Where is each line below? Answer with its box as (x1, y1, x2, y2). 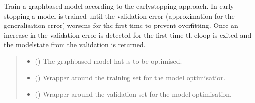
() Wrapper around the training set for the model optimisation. (35, 72, 226, 82)
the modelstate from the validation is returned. (4, 39, 146, 50)
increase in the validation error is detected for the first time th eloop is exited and (4, 29, 252, 40)
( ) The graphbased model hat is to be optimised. (35, 55, 182, 66)
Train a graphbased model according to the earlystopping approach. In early (4, 1, 234, 11)
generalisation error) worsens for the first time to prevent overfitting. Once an (4, 20, 238, 30)
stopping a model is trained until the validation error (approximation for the (4, 10, 235, 21)
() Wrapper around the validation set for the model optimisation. (35, 89, 232, 99)
